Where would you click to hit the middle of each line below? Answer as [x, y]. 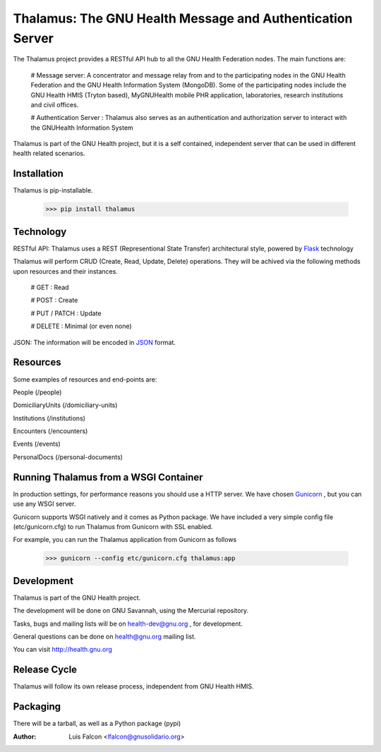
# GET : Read [50, 287]
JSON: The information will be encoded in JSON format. [95, 342]
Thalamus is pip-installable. [53, 190]
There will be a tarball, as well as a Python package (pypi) [97, 724]
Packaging [37, 706]
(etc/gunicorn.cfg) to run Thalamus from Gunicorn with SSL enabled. [113, 526]
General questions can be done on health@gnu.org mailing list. [105, 636]
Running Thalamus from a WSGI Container [108, 477]
